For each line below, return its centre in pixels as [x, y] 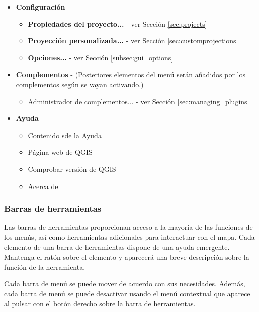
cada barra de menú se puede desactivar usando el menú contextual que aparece [127, 293]
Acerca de [43, 186]
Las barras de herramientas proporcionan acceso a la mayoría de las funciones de [128, 227]
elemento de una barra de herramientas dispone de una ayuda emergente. [117, 247]
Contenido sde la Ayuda [65, 135]
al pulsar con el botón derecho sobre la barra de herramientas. [100, 303]
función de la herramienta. [45, 266]
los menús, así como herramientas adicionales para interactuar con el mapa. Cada [129, 237]
